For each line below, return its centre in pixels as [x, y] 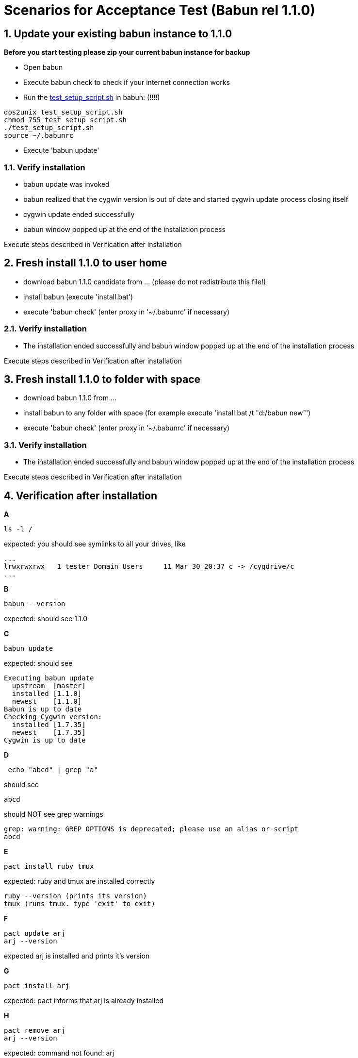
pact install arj [37, 985]
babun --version [35, 603]
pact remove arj [35, 1030]
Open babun [43, 67]
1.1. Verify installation [45, 167]
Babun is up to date [43, 709]
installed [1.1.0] [47, 693]
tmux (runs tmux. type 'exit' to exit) [80, 903]
